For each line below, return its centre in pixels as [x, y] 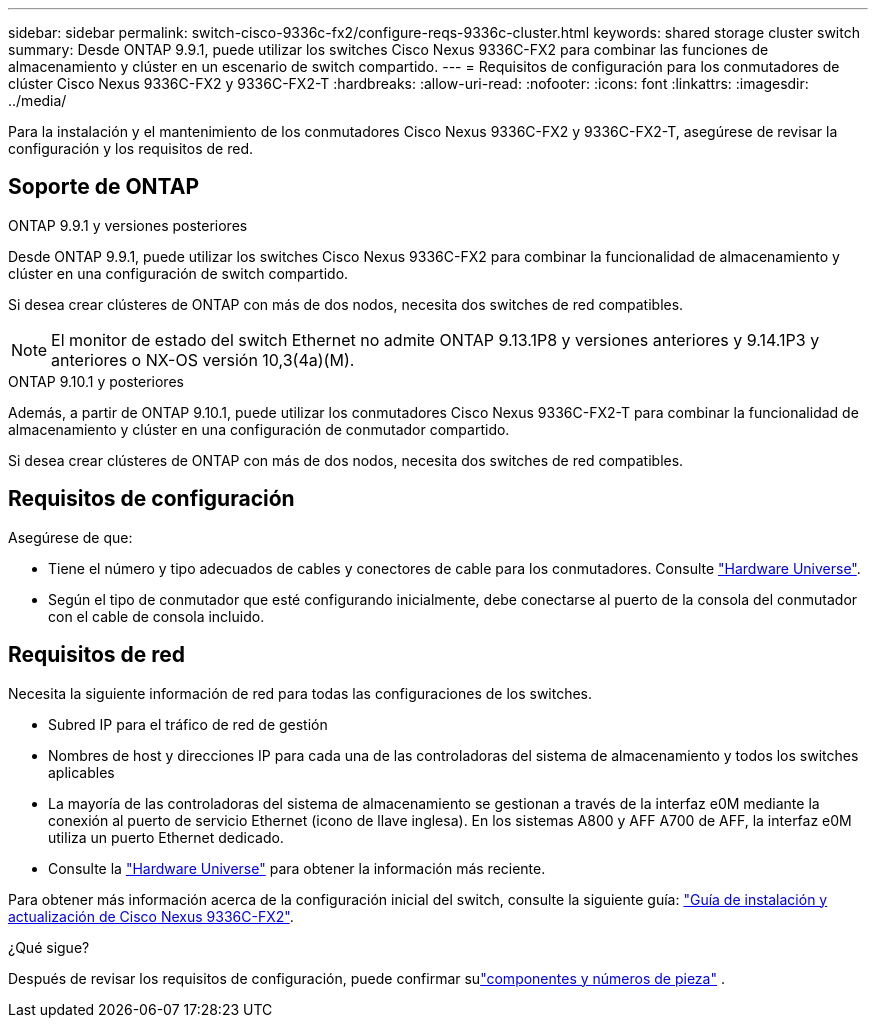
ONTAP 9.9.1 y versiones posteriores [128, 225]
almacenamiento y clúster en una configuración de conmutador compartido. [259, 429]
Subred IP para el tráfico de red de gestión [188, 724]
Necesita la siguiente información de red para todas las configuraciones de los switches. [300, 693]
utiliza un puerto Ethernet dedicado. [166, 837]
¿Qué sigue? [49, 947]
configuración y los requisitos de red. [131, 148]
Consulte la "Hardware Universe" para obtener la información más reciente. [297, 868]
